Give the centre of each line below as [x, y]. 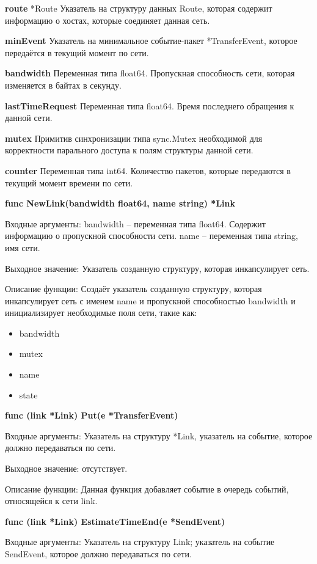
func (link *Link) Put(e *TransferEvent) [92, 415]
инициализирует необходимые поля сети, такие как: [101, 313]
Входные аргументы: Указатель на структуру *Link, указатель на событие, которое [159, 435]
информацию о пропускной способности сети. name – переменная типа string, [151, 236]
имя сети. [23, 247]
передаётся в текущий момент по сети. [77, 52]
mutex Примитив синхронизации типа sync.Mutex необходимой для [134, 138]
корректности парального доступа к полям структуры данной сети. [129, 150]
